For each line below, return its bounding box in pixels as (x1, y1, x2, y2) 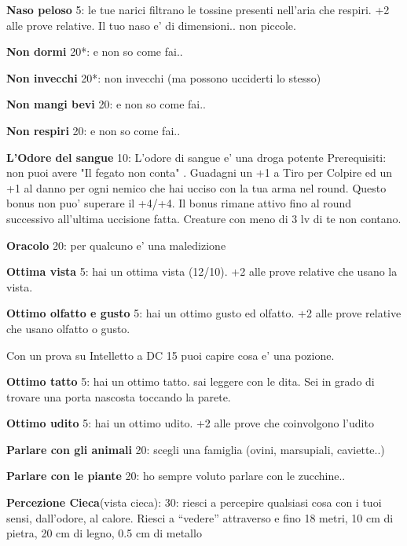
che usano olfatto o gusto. (6, 320, 130, 336)
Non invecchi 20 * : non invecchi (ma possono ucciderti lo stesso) (6, 69, 321, 86)
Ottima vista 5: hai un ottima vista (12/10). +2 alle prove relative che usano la (6, 263, 398, 280)
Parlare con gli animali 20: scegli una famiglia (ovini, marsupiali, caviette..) (6, 441, 385, 457)
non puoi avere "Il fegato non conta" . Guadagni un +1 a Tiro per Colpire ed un (6, 164, 393, 181)
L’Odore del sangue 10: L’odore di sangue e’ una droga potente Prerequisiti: (6, 148, 387, 165)
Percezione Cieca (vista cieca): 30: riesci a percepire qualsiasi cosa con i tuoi (6, 494, 382, 511)
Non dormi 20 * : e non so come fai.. (6, 43, 183, 60)
